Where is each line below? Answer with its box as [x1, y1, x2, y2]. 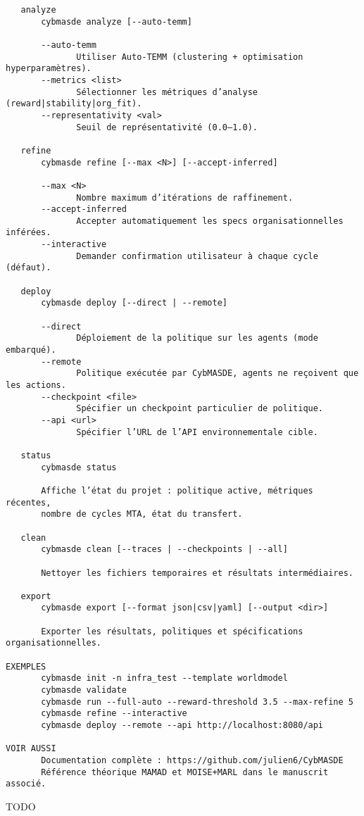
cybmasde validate [41, 685, 127, 696]
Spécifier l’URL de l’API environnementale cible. [76, 427, 318, 437]
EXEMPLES [6, 661, 46, 672]
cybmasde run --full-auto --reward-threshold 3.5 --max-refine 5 [41, 696, 353, 707]
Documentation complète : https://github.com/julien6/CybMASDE [41, 755, 344, 765]
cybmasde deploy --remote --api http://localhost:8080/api [41, 720, 324, 731]
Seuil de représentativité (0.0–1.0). [76, 122, 258, 132]
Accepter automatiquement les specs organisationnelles [76, 215, 344, 226]
